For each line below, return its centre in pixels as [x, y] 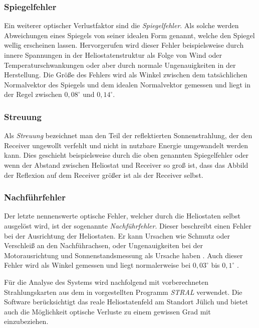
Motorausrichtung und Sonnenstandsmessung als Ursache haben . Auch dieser [123, 255]
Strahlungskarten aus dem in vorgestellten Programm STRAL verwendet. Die [123, 292]
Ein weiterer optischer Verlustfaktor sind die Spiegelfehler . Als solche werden [121, 25]
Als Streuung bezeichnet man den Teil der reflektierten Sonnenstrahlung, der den [128, 135]
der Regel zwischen [33, 94]
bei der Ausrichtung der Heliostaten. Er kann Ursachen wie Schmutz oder [117, 235]
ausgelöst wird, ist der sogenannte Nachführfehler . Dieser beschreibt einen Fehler [128, 225]
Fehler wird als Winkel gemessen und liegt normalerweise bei [97, 265]
